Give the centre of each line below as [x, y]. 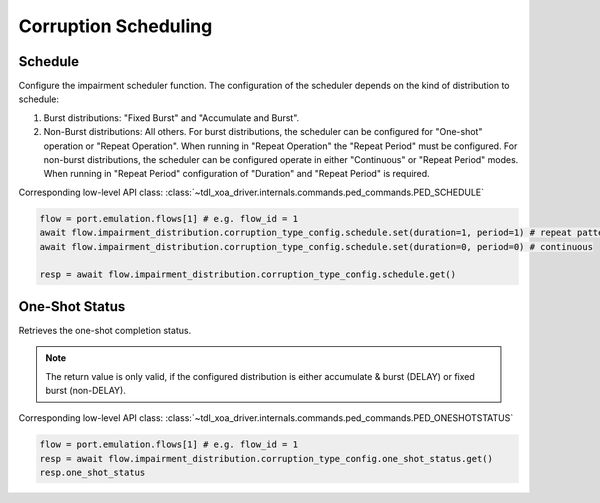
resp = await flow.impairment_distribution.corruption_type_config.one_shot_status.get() [266, 458]
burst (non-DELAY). [86, 391]
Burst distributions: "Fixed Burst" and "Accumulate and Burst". [171, 117]
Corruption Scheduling [115, 26]
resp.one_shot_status [92, 473]
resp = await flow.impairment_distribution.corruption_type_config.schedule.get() [248, 274]
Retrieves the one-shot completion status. [105, 330]
